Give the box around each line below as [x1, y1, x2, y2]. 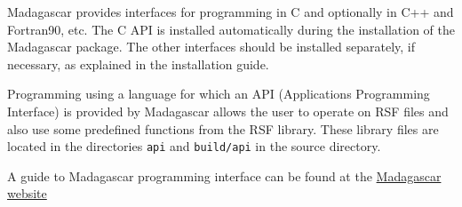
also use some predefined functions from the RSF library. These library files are [7, 119, 439, 138]
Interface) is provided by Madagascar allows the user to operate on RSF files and [7, 101, 449, 120]
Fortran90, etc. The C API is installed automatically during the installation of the [7, 20, 455, 38]
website [7, 184, 47, 203]
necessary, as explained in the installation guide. [7, 54, 269, 73]
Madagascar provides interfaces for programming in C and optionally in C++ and [7, 3, 454, 20]
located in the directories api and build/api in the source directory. [7, 137, 381, 155]
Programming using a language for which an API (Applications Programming [7, 84, 430, 103]
